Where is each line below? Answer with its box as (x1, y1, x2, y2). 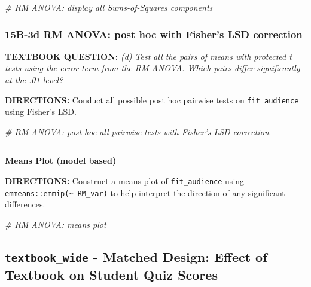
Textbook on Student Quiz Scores (5, 265, 218, 283)
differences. (5, 198, 45, 210)
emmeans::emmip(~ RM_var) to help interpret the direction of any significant (5, 186, 285, 199)
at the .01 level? (5, 74, 63, 86)
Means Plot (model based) (5, 154, 117, 167)
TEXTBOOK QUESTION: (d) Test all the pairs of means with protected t (5, 50, 292, 62)
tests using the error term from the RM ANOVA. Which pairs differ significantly (5, 62, 300, 74)
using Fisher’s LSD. (5, 105, 77, 118)
